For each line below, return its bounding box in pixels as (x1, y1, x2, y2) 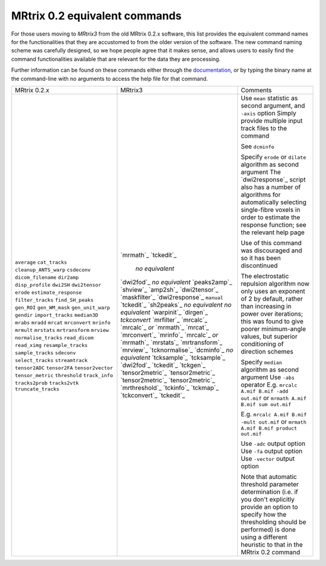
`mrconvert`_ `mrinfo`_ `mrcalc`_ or (120, 331, 219, 339)
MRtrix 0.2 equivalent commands (11, 9, 182, 22)
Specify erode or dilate (240, 153, 306, 161)
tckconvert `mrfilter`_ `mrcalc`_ (120, 316, 208, 324)
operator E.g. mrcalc (240, 380, 298, 389)
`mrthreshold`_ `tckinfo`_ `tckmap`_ (120, 383, 219, 392)
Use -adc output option (240, 439, 306, 448)
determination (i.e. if (240, 488, 298, 496)
